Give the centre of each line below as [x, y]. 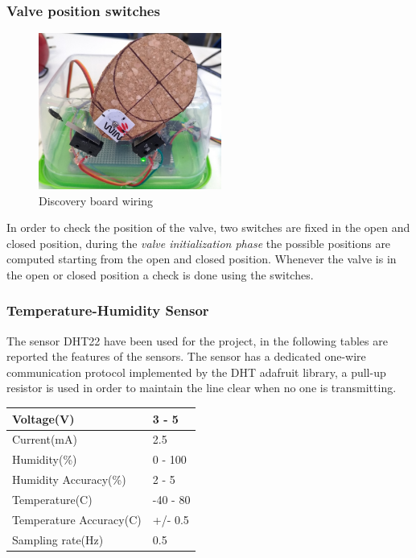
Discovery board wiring [96, 200]
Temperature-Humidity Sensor [108, 310]
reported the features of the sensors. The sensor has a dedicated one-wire [186, 356]
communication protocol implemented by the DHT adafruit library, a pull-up [196, 372]
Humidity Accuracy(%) [69, 479]
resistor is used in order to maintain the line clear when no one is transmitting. [202, 388]
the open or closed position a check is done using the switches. [160, 274]
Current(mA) [45, 439]
